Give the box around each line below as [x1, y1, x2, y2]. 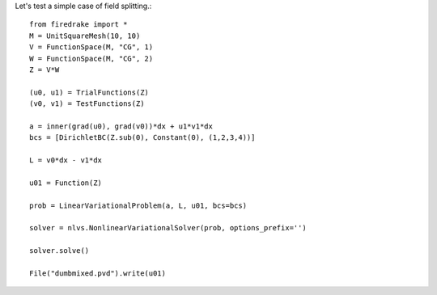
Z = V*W [29, 65, 60, 74]
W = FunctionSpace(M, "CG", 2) [29, 53, 154, 63]
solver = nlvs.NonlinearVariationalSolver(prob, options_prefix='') [29, 223, 307, 233]
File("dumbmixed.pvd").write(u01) [29, 268, 166, 278]
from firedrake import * [29, 20, 128, 29]
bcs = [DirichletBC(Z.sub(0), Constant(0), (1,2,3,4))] [29, 133, 256, 142]
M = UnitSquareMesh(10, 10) [29, 31, 141, 40]
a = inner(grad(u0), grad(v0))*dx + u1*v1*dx [29, 121, 214, 131]
